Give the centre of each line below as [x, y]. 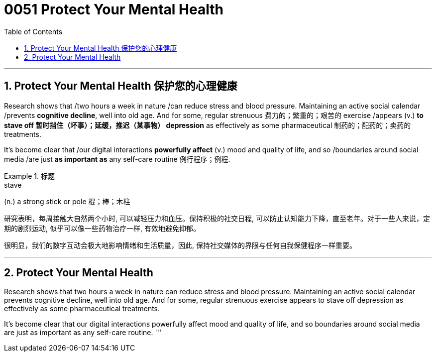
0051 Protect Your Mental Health [114, 9]
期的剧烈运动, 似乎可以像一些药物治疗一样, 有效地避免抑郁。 [102, 228]
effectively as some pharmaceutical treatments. [82, 309]
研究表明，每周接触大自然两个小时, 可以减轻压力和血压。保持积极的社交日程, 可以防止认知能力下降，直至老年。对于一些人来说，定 [217, 218]
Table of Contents [33, 31]
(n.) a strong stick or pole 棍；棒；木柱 [67, 201]
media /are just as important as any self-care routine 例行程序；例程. [117, 159]
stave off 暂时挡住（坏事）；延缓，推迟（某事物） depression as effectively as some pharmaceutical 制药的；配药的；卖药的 [208, 125]
